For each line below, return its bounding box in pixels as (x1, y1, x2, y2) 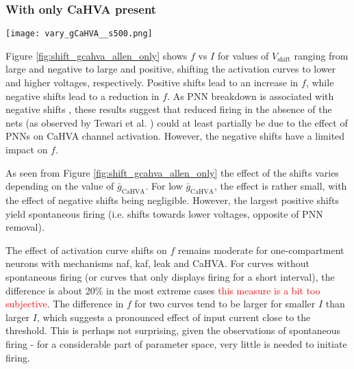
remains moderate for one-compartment (178, 242, 344, 257)
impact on (5, 142, 48, 157)
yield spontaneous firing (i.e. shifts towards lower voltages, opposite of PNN (5, 206, 323, 220)
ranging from (294, 48, 349, 62)
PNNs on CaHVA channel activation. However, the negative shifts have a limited (5, 129, 345, 143)
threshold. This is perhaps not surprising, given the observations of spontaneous (5, 323, 341, 338)
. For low (145, 179, 183, 193)
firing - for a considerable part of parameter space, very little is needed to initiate (5, 336, 347, 351)
